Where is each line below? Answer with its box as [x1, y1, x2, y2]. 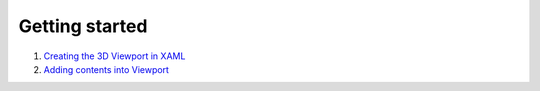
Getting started [18, 15, 148, 37]
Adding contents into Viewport [43, 63, 170, 75]
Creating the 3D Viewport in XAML [43, 50, 186, 62]
